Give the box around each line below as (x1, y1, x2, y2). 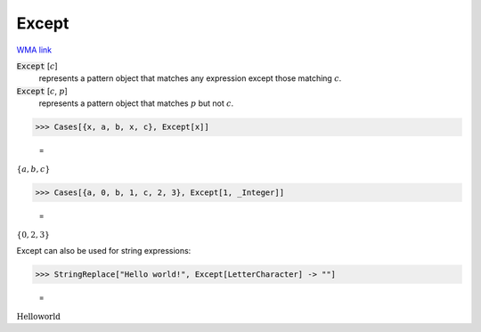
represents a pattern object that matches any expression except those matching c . (38, 73, 342, 84)
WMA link (16, 45, 53, 55)
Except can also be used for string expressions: (16, 245, 192, 255)
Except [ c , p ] (16, 85, 69, 96)
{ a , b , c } (16, 165, 51, 174)
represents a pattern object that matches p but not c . (38, 98, 234, 109)
